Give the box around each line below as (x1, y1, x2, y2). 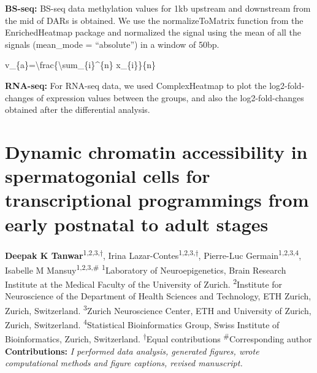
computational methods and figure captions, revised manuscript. (5, 356, 243, 369)
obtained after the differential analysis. (5, 103, 150, 116)
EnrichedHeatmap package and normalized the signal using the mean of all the (5, 26, 302, 39)
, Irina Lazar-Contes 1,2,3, (102, 247, 196, 262)
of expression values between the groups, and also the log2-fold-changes (36, 91, 304, 104)
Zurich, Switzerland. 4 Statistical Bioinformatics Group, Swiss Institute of (5, 317, 280, 331)
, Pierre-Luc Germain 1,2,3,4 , (198, 247, 302, 262)
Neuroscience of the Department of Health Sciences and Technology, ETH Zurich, (5, 290, 311, 302)
